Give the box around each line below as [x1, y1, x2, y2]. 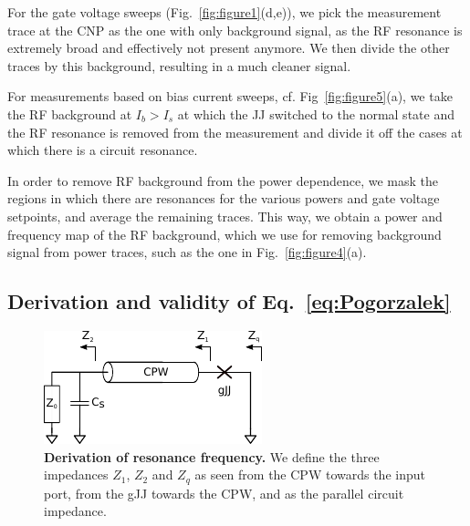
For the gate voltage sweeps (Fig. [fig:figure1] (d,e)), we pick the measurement [7, 3, 442, 21]
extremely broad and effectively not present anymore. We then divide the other [7, 38, 450, 57]
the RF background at [7, 104, 132, 123]
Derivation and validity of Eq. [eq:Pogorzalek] [7, 287, 451, 315]
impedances [44, 465, 109, 484]
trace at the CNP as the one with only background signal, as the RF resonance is [7, 20, 463, 39]
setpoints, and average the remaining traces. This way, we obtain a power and [7, 206, 443, 225]
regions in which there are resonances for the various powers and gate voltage [7, 189, 440, 208]
